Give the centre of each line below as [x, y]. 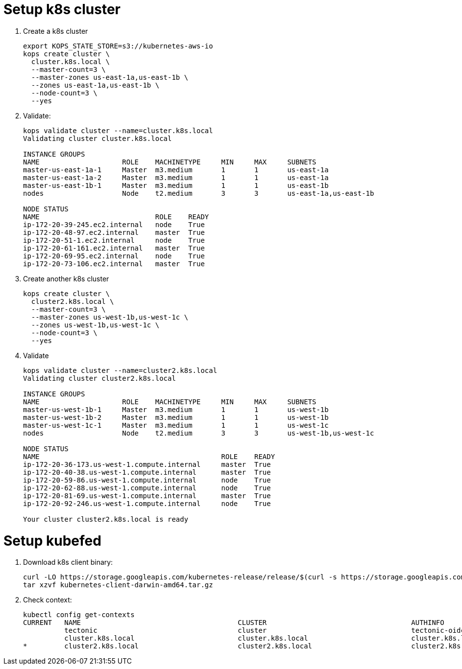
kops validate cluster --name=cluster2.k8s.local [120, 370]
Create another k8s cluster [66, 278]
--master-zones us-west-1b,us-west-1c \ [110, 317]
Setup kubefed [52, 541]
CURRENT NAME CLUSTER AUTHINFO [234, 623]
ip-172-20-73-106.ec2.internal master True [114, 264]
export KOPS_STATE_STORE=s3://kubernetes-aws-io [118, 46]
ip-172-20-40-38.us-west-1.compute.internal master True [147, 472]
